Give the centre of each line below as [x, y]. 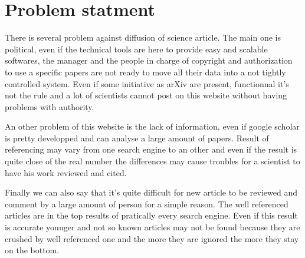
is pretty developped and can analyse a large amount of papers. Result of [137, 138]
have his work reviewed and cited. [66, 172]
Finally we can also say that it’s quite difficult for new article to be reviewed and [151, 192]
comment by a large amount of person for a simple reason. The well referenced [147, 204]
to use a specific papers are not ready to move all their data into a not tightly [145, 72]
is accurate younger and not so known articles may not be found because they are [152, 227]
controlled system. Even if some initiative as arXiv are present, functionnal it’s [147, 83]
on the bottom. [32, 250]
